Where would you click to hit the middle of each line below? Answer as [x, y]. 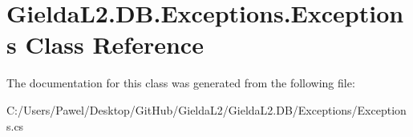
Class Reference [114, 44]
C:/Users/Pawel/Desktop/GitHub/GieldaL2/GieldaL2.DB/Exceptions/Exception [206, 109]
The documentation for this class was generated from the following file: [181, 83]
